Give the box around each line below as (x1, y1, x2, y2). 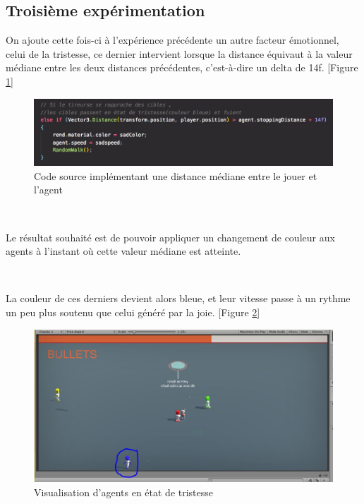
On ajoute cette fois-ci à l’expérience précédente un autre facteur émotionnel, (6, 32, 339, 47)
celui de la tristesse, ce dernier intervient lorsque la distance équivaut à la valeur (6, 46, 353, 61)
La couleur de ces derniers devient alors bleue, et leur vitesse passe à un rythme (6, 291, 351, 306)
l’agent (34, 182, 63, 197)
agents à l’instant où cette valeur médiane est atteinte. (6, 244, 241, 258)
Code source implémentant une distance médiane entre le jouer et (34, 168, 317, 183)
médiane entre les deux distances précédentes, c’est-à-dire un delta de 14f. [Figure (6, 60, 358, 75)
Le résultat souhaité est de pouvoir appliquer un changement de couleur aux (6, 229, 335, 244)
